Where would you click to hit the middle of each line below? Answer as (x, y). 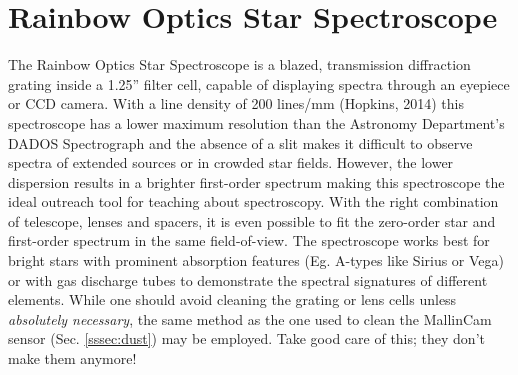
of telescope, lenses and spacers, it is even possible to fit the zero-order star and (252, 220)
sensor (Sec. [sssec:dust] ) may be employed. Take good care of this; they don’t (246, 338)
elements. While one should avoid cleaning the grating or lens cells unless (232, 299)
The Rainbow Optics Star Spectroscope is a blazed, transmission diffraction (239, 64)
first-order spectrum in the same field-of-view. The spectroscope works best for (249, 240)
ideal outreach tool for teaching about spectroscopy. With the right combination (253, 201)
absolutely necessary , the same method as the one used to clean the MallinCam (250, 318)
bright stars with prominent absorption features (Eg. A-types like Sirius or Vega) (256, 260)
